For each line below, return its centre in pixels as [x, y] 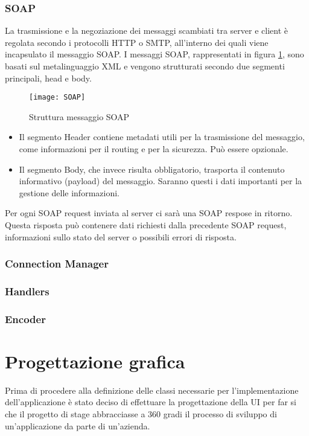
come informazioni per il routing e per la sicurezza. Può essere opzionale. [154, 149]
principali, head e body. [48, 78]
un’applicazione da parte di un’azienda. [78, 425]
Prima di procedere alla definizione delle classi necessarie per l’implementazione [152, 390]
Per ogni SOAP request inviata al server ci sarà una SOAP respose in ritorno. [149, 213]
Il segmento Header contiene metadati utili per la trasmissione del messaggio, [162, 137]
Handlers [27, 291]
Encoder [25, 319]
